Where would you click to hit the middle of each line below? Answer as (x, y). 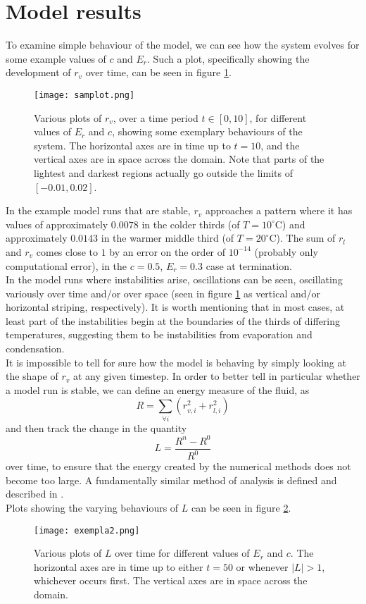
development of (38, 72)
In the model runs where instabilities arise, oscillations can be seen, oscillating (174, 279)
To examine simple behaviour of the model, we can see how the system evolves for (183, 45)
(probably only (286, 251)
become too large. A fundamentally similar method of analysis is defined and (171, 480)
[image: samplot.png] (84, 95)
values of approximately (57, 224)
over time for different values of (182, 553)
